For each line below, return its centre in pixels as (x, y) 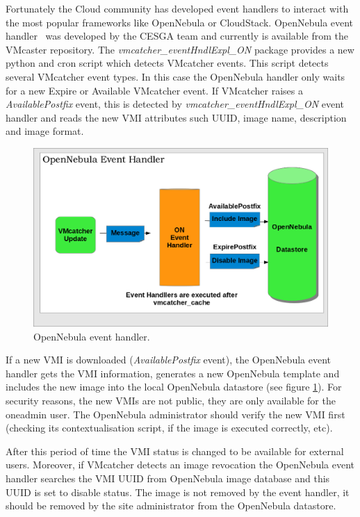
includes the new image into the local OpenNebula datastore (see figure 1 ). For (174, 387)
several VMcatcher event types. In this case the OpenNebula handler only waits (175, 76)
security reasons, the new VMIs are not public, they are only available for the (171, 401)
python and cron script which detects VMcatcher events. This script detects (167, 63)
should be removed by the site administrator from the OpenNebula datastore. (171, 506)
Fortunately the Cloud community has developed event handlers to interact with (177, 8)
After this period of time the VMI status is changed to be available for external (175, 451)
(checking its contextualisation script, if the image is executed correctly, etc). (169, 428)
